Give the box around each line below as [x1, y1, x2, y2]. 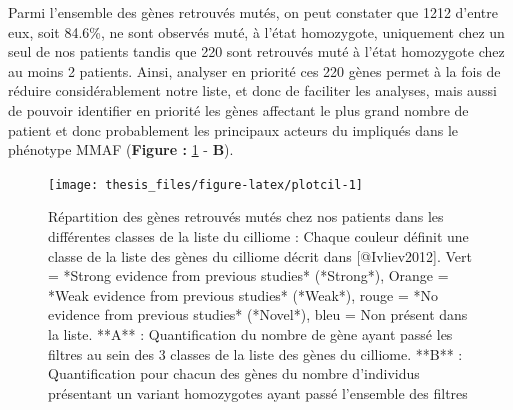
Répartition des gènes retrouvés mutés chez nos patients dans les [48, 206, 444, 227]
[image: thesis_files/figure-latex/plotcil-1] [48, 177, 363, 192]
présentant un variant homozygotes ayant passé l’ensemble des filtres [48, 382, 468, 403]
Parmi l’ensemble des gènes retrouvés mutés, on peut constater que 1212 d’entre [8, 2, 499, 22]
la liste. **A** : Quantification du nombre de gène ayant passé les [48, 323, 453, 344]
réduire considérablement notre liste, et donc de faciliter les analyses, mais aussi [8, 80, 497, 101]
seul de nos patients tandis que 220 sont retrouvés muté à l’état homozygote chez [8, 41, 505, 62]
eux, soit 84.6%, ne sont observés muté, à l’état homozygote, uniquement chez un [8, 21, 505, 42]
